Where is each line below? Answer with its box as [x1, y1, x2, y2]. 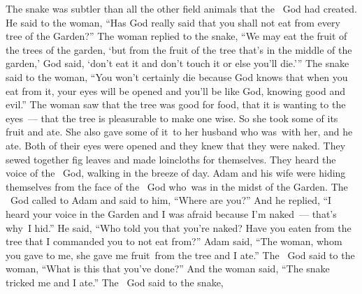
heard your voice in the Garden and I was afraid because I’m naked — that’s [6, 206, 337, 221]
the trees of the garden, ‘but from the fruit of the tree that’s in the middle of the [6, 42, 352, 57]
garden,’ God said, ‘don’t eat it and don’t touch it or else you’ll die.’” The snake [6, 56, 349, 71]
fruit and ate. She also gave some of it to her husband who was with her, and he [6, 124, 353, 139]
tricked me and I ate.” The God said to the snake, [6, 274, 224, 289]
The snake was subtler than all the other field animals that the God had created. [6, 1, 357, 15]
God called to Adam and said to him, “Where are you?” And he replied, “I [10, 193, 332, 207]
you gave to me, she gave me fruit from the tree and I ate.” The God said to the [6, 247, 355, 262]
